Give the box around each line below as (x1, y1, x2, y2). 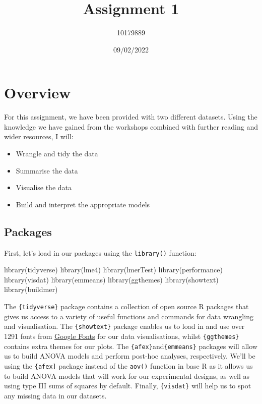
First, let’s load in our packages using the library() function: (4, 247, 196, 258)
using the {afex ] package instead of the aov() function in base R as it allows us (4, 360, 253, 371)
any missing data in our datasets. (4, 390, 107, 400)
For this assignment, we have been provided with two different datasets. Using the (4, 111, 257, 122)
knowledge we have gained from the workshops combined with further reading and (4, 121, 258, 132)
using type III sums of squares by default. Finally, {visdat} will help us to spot (4, 380, 251, 391)
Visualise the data (16, 182, 72, 193)
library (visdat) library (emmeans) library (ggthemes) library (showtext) (4, 274, 219, 284)
